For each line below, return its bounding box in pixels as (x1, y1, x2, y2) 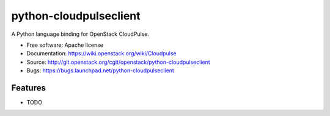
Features (11, 83, 46, 93)
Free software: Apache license (26, 41, 104, 49)
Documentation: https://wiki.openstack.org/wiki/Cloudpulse (26, 50, 177, 57)
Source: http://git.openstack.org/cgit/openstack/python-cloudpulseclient (26, 58, 210, 66)
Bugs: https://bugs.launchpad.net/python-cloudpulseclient (26, 67, 174, 74)
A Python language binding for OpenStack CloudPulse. (11, 30, 150, 38)
